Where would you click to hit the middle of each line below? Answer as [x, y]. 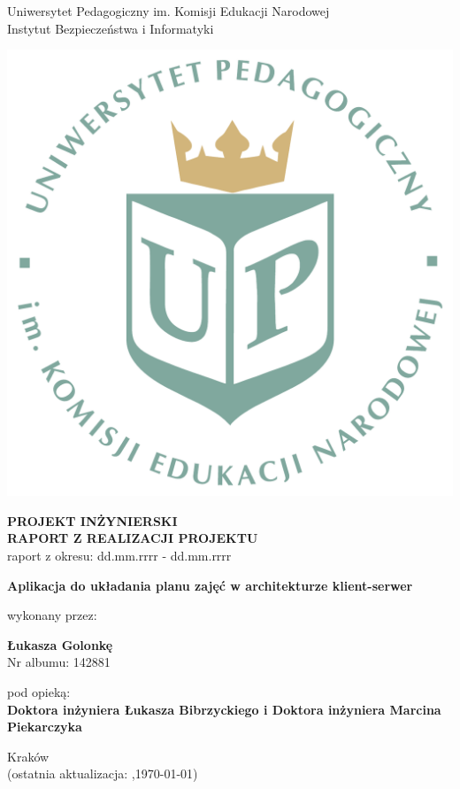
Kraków [28, 756]
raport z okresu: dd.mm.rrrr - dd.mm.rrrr [119, 555]
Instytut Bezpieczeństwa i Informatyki [111, 28]
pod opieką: [39, 691]
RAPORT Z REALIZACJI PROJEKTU [133, 538]
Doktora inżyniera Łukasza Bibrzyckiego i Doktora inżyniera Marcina [224, 709]
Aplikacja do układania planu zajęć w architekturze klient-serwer [210, 585]
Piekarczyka [45, 727]
